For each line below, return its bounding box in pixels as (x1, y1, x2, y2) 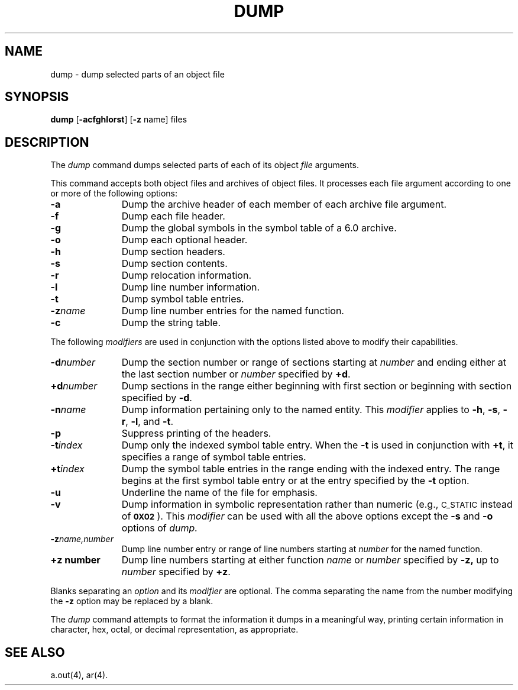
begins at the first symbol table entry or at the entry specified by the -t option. (121, 475, 470, 487)
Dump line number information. (121, 281, 260, 294)
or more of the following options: (50, 188, 178, 199)
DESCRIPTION (5, 134, 89, 150)
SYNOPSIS (5, 89, 69, 105)
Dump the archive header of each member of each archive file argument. (121, 198, 446, 211)
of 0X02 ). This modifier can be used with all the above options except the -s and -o (121, 510, 493, 523)
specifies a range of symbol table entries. (121, 451, 306, 463)
